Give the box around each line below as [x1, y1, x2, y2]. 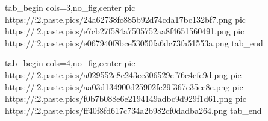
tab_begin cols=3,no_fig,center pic [5, 1, 136, 13]
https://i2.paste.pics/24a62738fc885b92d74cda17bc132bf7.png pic [5, 13, 246, 25]
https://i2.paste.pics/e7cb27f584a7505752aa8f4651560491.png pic [5, 25, 245, 37]
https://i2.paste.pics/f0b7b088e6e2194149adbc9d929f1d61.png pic [5, 92, 246, 105]
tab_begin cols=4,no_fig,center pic [5, 57, 136, 69]
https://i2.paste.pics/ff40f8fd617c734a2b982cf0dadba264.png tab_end [5, 104, 262, 116]
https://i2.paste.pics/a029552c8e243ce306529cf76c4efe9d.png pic [5, 68, 242, 81]
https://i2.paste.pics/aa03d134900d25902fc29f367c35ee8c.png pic [5, 80, 243, 93]
